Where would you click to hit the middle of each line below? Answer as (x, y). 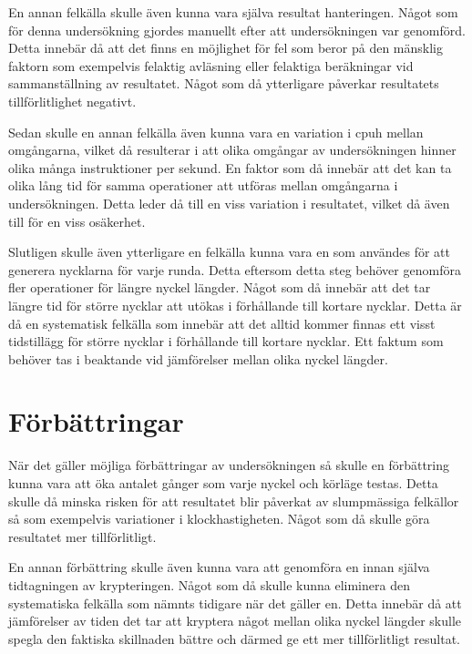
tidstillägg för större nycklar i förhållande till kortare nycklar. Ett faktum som (226, 341)
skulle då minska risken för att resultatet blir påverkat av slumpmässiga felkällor (234, 501)
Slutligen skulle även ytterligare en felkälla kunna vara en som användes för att (229, 252)
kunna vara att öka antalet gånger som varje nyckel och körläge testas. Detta (223, 483)
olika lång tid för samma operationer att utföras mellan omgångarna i (203, 185)
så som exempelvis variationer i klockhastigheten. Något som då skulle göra (219, 519)
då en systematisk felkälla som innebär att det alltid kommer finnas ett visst (222, 323)
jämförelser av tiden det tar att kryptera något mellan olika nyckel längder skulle (235, 621)
